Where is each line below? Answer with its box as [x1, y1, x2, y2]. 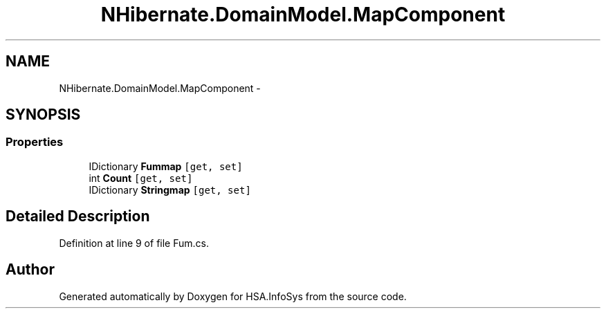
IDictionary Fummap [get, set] [89, 160, 243, 172]
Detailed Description [6, 207, 150, 225]
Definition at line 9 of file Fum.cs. [59, 237, 209, 249]
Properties [6, 135, 64, 149]
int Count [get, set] [89, 172, 193, 184]
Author [6, 261, 55, 279]
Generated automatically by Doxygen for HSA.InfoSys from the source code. [59, 290, 407, 302]
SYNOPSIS [6, 106, 81, 124]
